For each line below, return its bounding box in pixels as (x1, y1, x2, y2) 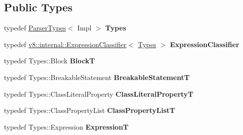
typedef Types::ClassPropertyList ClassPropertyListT (4, 105, 175, 115)
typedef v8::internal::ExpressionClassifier (4, 39, 127, 49)
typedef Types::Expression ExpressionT (4, 121, 129, 132)
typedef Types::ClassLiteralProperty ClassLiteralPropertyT (4, 88, 194, 99)
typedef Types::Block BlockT (4, 55, 95, 66)
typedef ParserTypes (4, 23, 66, 33)
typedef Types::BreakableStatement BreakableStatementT (4, 72, 190, 82)
